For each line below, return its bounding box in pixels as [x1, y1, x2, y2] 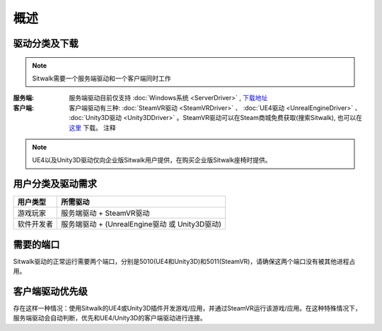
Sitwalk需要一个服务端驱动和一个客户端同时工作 [32, 74, 171, 83]
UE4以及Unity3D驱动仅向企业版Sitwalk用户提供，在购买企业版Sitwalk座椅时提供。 [32, 156, 272, 164]
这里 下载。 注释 [69, 124, 116, 132]
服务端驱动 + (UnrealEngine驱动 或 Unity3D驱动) [61, 219, 222, 229]
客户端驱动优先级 [13, 285, 88, 297]
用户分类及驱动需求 [13, 178, 97, 190]
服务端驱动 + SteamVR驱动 [61, 208, 150, 218]
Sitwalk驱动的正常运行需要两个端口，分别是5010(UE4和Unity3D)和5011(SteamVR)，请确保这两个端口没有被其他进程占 [13, 257, 356, 265]
